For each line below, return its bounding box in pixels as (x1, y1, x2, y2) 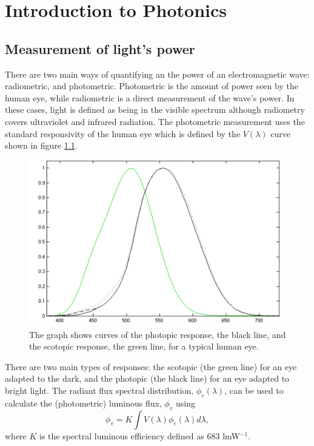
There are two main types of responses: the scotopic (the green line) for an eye (5, 360, 297, 373)
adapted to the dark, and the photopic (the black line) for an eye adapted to (5, 372, 290, 385)
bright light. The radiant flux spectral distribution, (5, 383, 194, 396)
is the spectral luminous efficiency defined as (39, 429, 204, 442)
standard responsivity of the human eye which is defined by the (5, 127, 241, 140)
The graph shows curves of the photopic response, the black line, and (29, 328, 286, 340)
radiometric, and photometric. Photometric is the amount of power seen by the (5, 79, 298, 92)
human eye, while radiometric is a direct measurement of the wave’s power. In (5, 91, 295, 104)
